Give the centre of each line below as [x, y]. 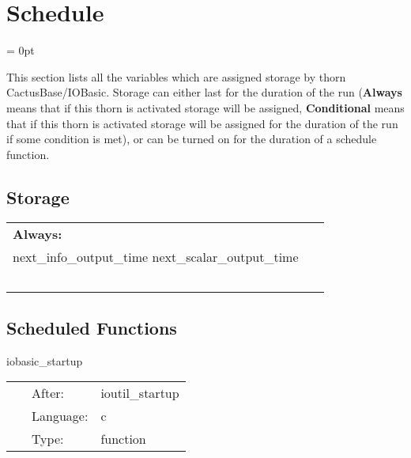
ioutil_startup [140, 393]
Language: [60, 416]
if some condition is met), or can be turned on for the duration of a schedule [192, 139]
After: [48, 393]
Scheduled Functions [92, 327]
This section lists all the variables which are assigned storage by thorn [176, 76]
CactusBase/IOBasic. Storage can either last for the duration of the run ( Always [204, 92]
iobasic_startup [45, 360]
